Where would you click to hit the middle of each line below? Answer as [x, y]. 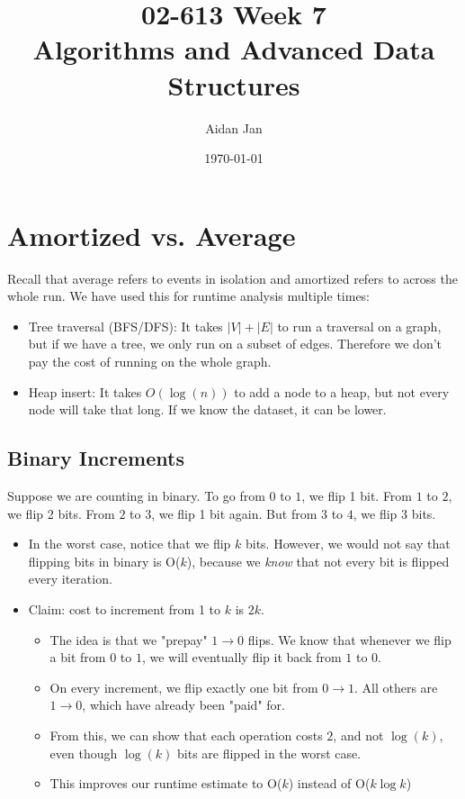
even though [84, 753]
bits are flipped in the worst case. [269, 753]
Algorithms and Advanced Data [234, 49]
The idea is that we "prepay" [129, 639]
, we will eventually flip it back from [241, 657]
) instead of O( [329, 783]
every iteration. [70, 579]
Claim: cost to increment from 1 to [125, 608]
